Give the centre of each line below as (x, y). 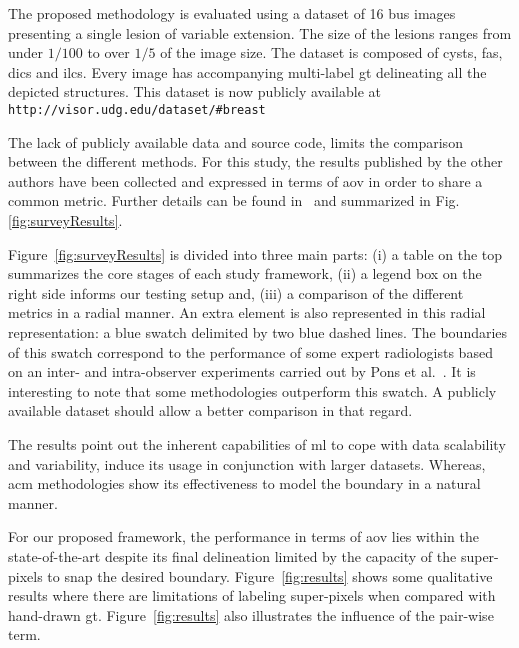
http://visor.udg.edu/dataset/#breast (137, 109)
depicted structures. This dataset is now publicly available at (195, 91)
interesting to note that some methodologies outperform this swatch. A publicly (252, 390)
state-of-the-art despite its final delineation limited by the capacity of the (232, 555)
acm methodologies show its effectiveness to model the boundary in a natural (244, 483)
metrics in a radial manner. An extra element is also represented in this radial (247, 312)
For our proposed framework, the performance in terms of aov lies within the (243, 536)
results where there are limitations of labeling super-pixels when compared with (252, 595)
